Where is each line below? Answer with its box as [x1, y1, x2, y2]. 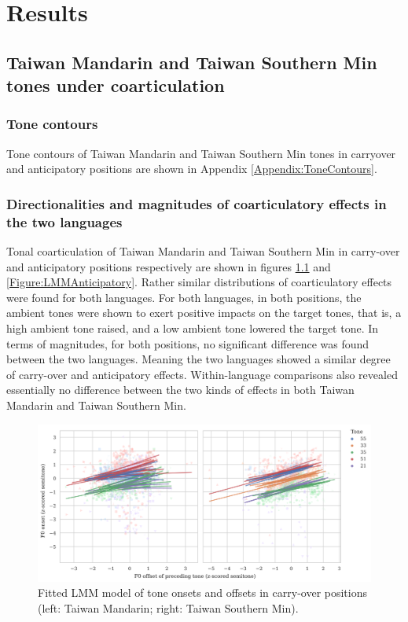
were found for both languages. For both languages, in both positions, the [6, 289, 362, 305]
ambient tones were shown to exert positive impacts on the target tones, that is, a [6, 304, 402, 321]
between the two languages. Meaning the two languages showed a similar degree [6, 351, 391, 367]
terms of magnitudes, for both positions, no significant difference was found [6, 335, 369, 351]
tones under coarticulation [6, 73, 225, 98]
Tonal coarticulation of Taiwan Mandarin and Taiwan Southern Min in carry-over [6, 243, 400, 259]
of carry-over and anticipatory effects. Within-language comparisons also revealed [6, 366, 398, 382]
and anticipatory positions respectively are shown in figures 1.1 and [6, 258, 331, 274]
